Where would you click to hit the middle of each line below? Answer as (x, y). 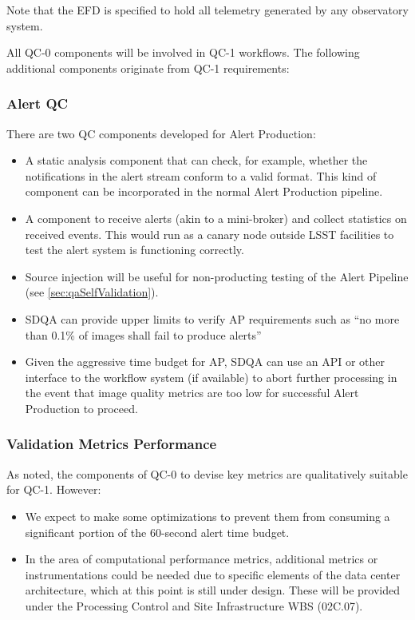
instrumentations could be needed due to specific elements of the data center (213, 574)
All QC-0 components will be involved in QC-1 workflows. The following (183, 52)
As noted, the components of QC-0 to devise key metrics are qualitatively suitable (207, 473)
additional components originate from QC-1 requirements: (148, 68)
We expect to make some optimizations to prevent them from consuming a (207, 516)
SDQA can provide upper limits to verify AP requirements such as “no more (212, 318)
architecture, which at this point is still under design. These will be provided (212, 590)
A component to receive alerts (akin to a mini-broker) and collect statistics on (216, 218)
